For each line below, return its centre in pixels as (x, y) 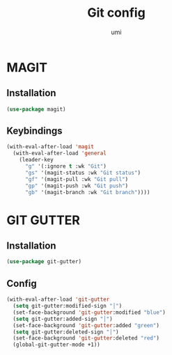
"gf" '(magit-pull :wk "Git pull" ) (77, 179)
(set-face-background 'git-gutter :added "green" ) (86, 325)
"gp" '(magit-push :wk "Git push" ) (77, 186)
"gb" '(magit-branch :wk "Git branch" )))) (87, 192)
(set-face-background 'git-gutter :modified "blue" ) (89, 312)
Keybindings (35, 131)
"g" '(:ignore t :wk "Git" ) (66, 166)
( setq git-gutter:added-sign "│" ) (63, 319)
